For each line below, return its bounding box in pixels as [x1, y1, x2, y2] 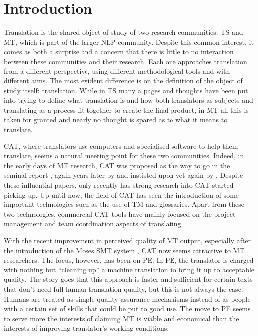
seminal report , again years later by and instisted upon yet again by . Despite [4, 170, 243, 180]
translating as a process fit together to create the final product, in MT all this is [4, 104, 249, 115]
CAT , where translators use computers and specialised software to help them [4, 140, 238, 151]
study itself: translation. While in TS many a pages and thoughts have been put [4, 85, 248, 95]
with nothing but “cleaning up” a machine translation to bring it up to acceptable [4, 264, 255, 274]
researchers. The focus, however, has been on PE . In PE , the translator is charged [4, 255, 254, 265]
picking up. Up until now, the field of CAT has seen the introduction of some [4, 189, 239, 200]
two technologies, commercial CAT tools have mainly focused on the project [4, 208, 236, 219]
